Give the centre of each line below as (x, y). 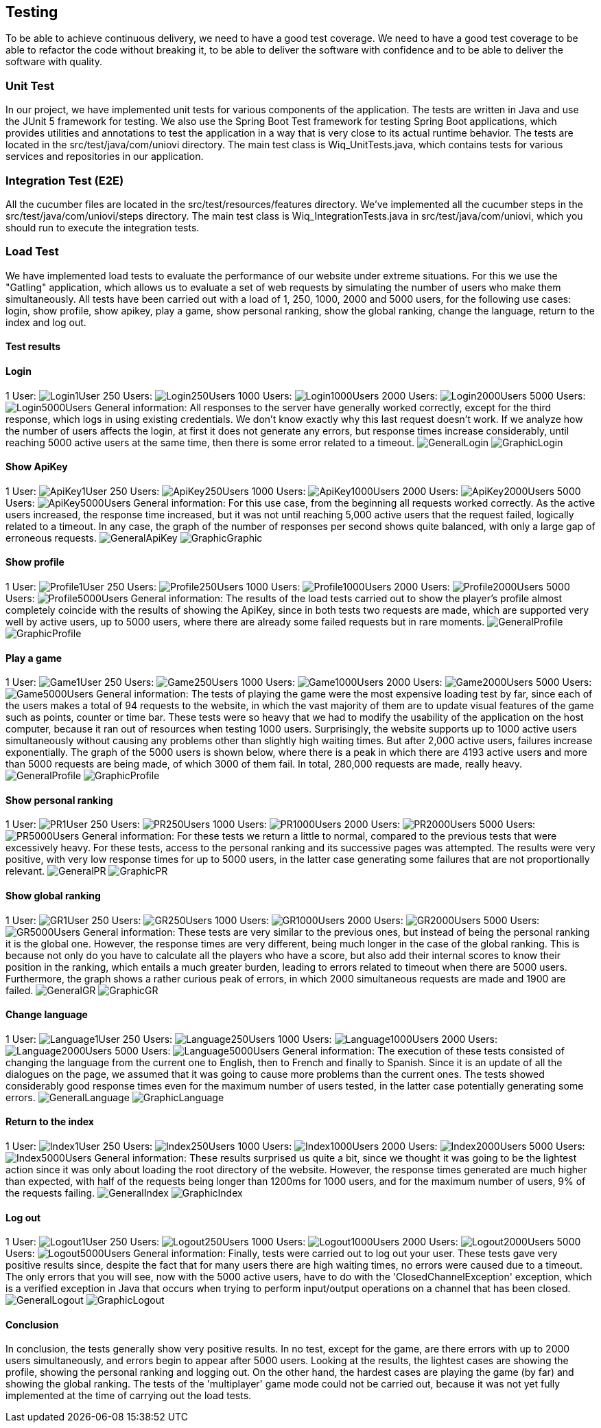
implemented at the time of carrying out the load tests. (129, 1396)
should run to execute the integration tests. (103, 227)
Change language (47, 1015)
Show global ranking (53, 895)
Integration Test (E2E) (65, 180)
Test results (33, 347)
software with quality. (54, 62)
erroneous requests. (51, 538)
